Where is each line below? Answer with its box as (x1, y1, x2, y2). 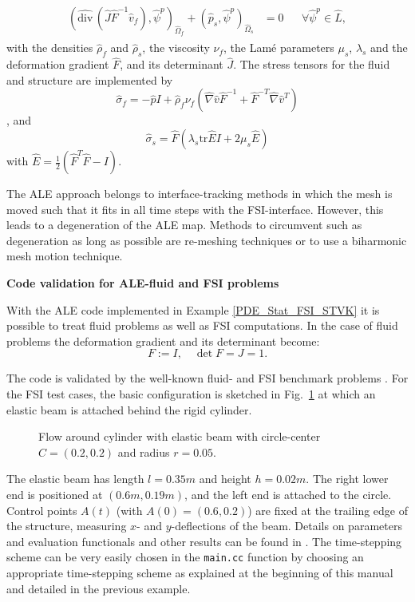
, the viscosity (142, 39, 210, 56)
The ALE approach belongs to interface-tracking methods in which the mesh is (6, 185, 393, 202)
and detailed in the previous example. (6, 580, 191, 596)
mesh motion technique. (6, 248, 123, 264)
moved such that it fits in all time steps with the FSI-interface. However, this (6, 200, 384, 217)
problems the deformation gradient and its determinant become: (6, 332, 320, 349)
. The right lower (306, 470, 389, 487)
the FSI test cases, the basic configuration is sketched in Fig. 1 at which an (6, 386, 376, 402)
